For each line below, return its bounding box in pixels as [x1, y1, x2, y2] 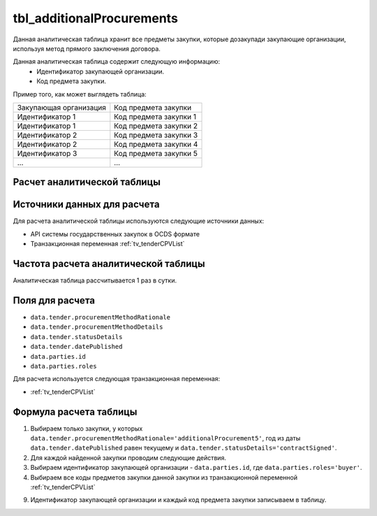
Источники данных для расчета [13, 199, 160, 210]
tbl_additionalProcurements [13, 10, 178, 26]
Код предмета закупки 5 [114, 148, 198, 158]
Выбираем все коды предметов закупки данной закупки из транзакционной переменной [30, 473, 298, 482]
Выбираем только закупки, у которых [30, 424, 143, 433]
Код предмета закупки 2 [114, 121, 198, 131]
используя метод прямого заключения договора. [13, 44, 161, 52]
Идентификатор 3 [17, 148, 77, 158]
